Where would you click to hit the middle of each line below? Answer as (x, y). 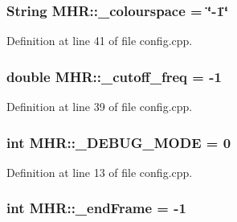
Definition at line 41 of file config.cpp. (100, 41)
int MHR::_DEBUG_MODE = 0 (119, 142)
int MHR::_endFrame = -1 (96, 208)
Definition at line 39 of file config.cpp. (100, 107)
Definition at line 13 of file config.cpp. (100, 172)
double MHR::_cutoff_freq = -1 (114, 76)
